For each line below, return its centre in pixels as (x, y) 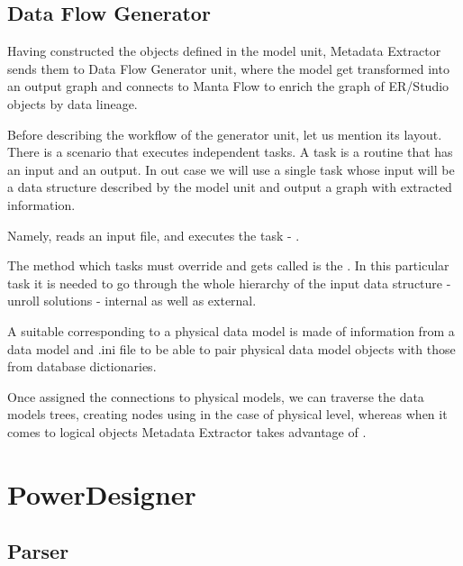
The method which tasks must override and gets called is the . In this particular (228, 265)
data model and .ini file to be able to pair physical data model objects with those (231, 348)
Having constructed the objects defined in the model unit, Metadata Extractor (224, 51)
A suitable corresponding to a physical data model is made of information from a (231, 330)
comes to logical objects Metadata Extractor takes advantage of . (187, 431)
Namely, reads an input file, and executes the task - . (154, 235)
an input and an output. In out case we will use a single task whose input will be (231, 169)
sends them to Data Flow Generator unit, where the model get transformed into (228, 68)
